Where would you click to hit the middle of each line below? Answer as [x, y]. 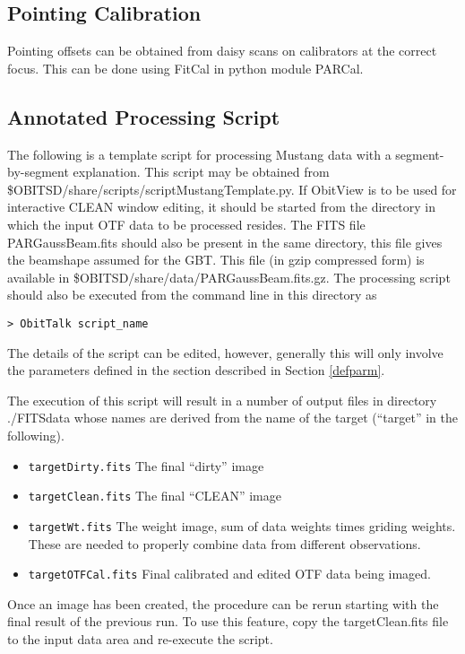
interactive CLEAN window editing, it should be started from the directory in [221, 207]
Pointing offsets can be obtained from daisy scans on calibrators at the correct [222, 51]
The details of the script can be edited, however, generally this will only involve [225, 352]
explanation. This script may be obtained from [201, 172]
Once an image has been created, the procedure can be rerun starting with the [223, 603]
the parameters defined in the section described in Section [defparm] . [196, 370]
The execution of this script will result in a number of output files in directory [222, 400]
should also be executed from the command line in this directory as [192, 295]
